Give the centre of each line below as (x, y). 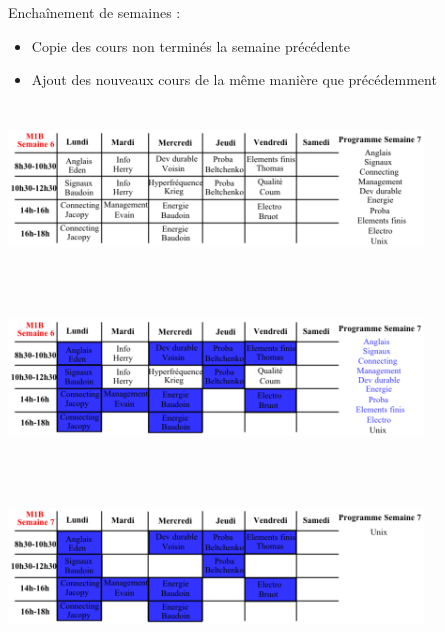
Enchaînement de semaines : (94, 12)
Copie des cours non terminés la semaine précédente (190, 45)
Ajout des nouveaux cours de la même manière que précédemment (234, 79)
